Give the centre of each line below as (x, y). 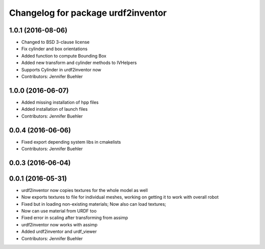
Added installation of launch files (54, 109)
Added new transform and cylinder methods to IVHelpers (79, 63)
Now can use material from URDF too (59, 211)
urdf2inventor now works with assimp (59, 224)
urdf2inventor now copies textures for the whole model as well (85, 190)
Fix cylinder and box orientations (54, 49)
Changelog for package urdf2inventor (88, 13)
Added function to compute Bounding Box (64, 56)
